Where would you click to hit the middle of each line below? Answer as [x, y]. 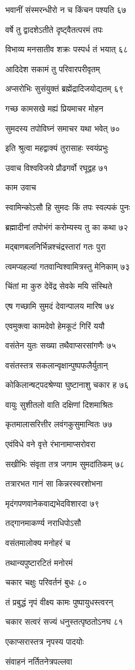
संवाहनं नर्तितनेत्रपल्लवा [39, 661]
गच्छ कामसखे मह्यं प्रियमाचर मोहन [54, 108]
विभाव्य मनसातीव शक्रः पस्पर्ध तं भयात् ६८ [67, 49]
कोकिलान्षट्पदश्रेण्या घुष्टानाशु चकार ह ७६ [67, 385]
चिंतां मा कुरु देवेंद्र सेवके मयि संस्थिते [59, 286]
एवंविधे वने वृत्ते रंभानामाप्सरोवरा [50, 444]
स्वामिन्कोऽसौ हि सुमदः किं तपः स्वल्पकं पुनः [68, 207]
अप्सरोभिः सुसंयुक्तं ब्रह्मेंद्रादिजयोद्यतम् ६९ [65, 88]
